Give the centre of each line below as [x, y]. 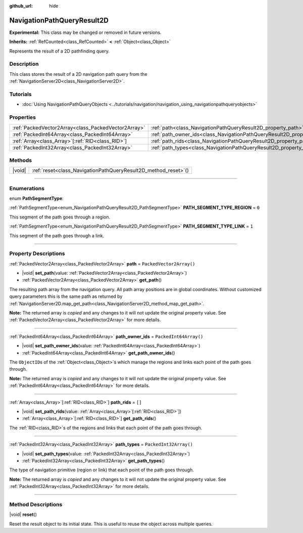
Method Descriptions [36, 504]
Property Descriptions [37, 254]
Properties [23, 117]
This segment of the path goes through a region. [60, 217]
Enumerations [27, 188]
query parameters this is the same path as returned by [66, 296]
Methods [21, 160]
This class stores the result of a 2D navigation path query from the [78, 74]
